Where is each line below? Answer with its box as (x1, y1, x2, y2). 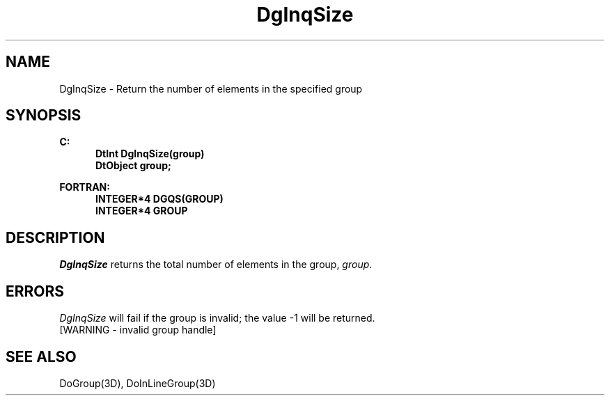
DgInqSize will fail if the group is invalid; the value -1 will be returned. (59, 312, 375, 324)
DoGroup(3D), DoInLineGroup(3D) (59, 377, 216, 389)
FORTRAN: (59, 181, 110, 194)
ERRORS (6, 282, 65, 300)
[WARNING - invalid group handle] (59, 324, 217, 336)
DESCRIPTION (6, 228, 105, 246)
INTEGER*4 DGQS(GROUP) (95, 193, 224, 205)
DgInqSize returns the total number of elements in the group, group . (59, 258, 373, 271)
